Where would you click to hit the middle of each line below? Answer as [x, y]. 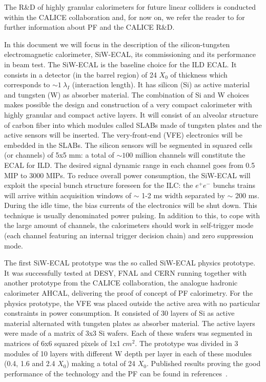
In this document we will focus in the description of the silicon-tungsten [117, 44]
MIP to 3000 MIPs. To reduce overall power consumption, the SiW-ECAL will [127, 175]
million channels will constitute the [190, 155]
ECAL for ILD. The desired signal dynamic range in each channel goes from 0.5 [130, 165]
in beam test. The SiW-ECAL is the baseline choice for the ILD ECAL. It [120, 64]
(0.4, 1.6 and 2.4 [30, 363]
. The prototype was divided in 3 [187, 343]
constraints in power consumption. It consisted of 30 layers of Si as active [119, 313]
